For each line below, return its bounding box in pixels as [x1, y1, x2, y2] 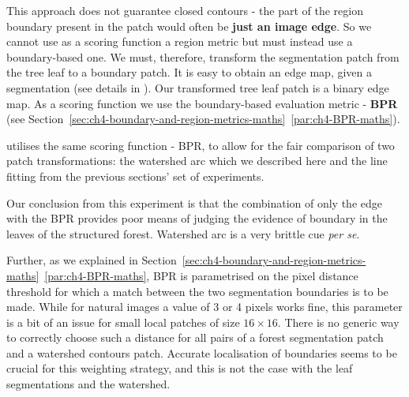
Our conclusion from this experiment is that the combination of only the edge [6, 194, 382, 211]
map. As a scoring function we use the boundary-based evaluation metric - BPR [6, 95, 398, 111]
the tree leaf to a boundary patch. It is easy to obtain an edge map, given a [6, 64, 372, 81]
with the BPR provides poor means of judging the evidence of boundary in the [6, 210, 388, 227]
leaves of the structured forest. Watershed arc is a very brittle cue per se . [6, 225, 360, 242]
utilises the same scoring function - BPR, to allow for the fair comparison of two [6, 137, 395, 153]
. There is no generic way [277, 313, 400, 330]
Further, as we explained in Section [6, 252, 177, 268]
